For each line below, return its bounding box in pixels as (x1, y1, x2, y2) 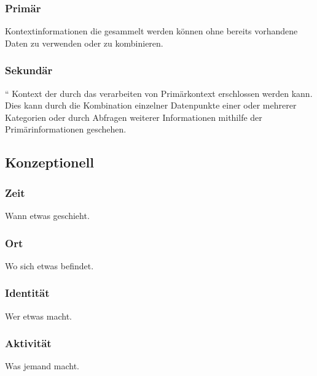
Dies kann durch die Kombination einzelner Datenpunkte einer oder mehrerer (5, 99, 297, 112)
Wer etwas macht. (5, 309, 72, 322)
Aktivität (5, 336, 52, 351)
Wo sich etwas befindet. (5, 259, 94, 272)
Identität (5, 285, 50, 301)
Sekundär (5, 63, 53, 78)
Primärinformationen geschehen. (5, 123, 127, 136)
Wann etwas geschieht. (5, 209, 90, 221)
